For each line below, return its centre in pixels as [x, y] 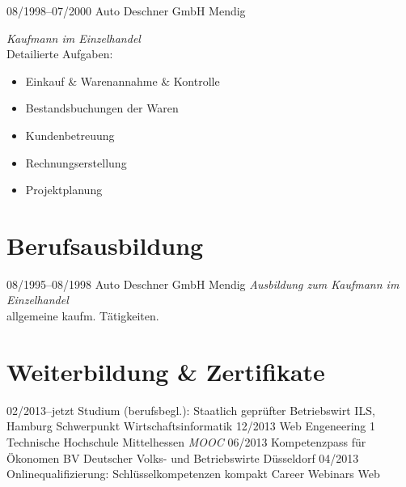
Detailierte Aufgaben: [60, 54]
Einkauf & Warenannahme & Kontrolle [123, 80]
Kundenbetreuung [70, 135]
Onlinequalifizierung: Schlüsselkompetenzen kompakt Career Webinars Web [193, 474]
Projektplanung [64, 190]
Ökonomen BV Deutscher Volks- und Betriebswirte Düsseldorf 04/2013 [183, 457]
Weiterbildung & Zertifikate [166, 371]
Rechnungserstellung [76, 162]
